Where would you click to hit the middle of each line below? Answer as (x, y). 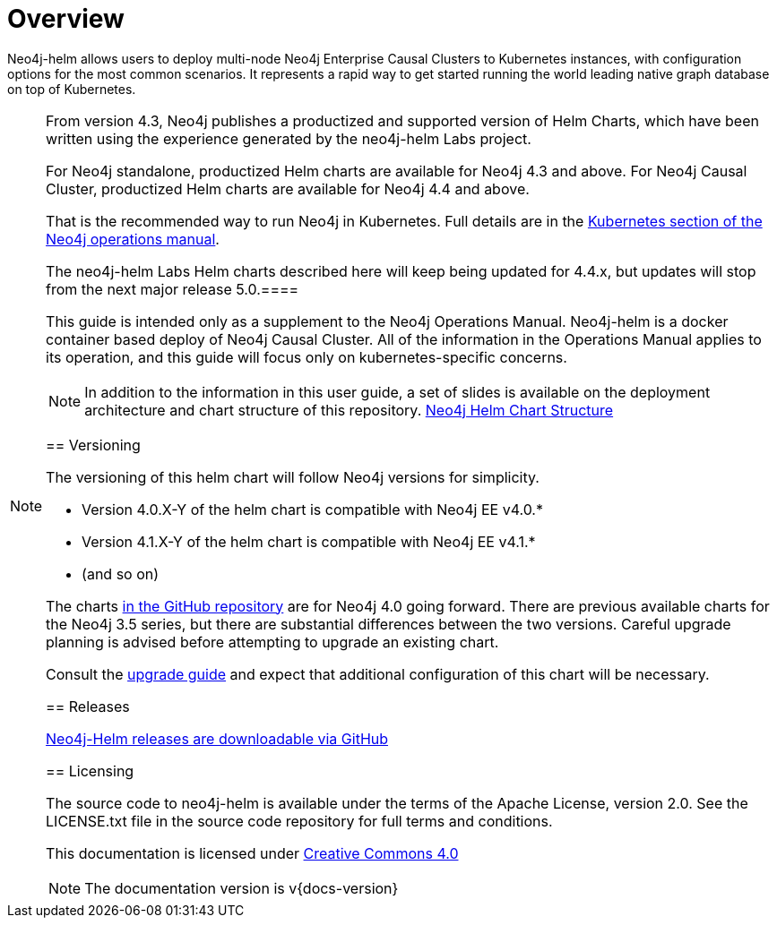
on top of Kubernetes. (72, 89)
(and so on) (121, 574)
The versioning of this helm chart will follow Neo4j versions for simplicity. (293, 477)
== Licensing (90, 771)
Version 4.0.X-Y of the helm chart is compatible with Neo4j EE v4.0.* (312, 509)
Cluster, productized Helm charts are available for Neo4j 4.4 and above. (288, 188)
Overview (66, 19)
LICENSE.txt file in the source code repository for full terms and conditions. (299, 821)
